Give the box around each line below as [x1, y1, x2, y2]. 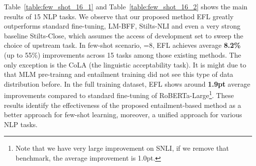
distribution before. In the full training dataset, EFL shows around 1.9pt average [4, 78, 251, 89]
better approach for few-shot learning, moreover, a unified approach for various [4, 109, 242, 120]
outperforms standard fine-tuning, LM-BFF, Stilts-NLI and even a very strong [4, 21, 241, 31]
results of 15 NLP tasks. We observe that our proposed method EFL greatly [4, 11, 234, 21]
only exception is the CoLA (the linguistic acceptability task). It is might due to [4, 59, 247, 69]
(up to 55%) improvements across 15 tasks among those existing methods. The [4, 49, 241, 60]
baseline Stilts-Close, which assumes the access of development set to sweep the [4, 30, 243, 40]
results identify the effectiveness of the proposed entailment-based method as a [4, 100, 241, 110]
